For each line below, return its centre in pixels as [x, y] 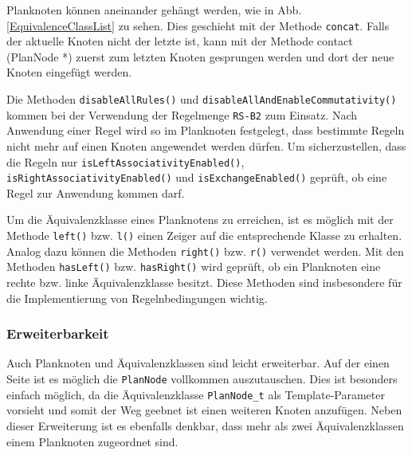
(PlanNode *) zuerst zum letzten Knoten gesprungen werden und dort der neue [200, 56]
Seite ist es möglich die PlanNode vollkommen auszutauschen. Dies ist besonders [202, 379]
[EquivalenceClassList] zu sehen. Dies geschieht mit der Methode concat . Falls [198, 25]
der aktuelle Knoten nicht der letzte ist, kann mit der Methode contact [180, 41]
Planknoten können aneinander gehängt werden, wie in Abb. [154, 10]
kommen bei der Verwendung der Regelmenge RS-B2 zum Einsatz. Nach [182, 114]
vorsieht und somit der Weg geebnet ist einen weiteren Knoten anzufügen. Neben [204, 410]
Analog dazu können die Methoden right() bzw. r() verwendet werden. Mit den [205, 251]
